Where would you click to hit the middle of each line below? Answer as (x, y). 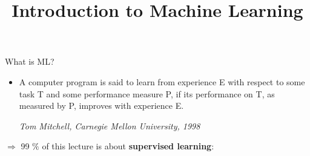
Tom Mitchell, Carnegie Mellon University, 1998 (110, 125)
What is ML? (30, 61)
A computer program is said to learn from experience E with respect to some (162, 81)
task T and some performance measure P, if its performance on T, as (147, 93)
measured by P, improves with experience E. (101, 106)
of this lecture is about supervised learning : (128, 146)
